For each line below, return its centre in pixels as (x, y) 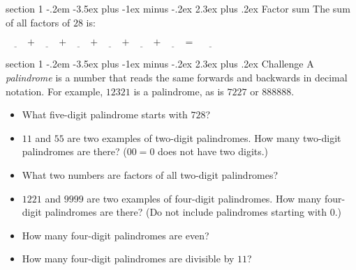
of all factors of (38, 22)
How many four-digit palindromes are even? (116, 235)
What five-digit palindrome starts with (105, 114)
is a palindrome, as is (179, 91)
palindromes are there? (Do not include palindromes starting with (186, 212)
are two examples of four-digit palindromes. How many (204, 198)
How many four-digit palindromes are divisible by (128, 259)
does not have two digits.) (213, 151)
